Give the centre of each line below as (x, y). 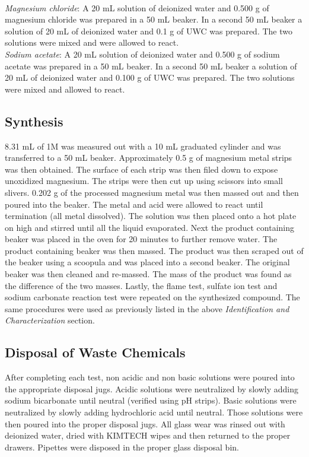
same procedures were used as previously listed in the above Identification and (147, 308)
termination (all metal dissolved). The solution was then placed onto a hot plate (151, 216)
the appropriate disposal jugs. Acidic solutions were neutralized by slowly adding (152, 388)
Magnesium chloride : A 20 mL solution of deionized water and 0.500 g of (137, 7)
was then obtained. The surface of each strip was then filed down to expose (141, 169)
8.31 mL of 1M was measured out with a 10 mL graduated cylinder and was (143, 146)
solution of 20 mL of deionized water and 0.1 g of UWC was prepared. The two (149, 31)
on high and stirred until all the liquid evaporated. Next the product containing (149, 227)
